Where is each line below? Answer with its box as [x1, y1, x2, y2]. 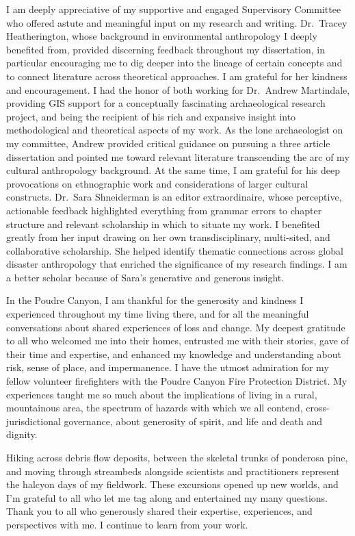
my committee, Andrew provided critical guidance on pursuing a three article [6, 136, 330, 150]
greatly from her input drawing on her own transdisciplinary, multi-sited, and [6, 230, 330, 244]
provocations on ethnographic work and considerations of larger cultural [6, 176, 308, 190]
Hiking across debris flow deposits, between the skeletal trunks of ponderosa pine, [6, 450, 348, 464]
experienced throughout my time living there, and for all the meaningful [6, 307, 309, 321]
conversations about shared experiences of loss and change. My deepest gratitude [6, 320, 345, 334]
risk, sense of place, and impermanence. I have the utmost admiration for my [6, 360, 329, 374]
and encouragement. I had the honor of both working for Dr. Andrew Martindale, [6, 82, 350, 97]
